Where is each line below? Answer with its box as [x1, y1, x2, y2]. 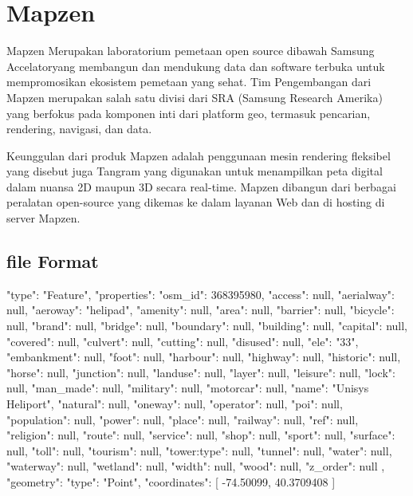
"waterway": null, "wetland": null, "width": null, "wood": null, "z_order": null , [6, 458, 385, 474]
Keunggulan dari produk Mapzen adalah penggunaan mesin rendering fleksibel [6, 147, 391, 163]
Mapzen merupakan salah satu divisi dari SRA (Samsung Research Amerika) [6, 89, 383, 105]
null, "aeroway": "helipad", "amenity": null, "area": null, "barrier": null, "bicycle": [6, 301, 395, 318]
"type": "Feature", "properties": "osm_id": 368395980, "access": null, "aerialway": [6, 285, 395, 302]
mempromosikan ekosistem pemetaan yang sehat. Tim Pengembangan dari [6, 73, 372, 90]
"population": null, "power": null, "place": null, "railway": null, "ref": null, [6, 411, 359, 427]
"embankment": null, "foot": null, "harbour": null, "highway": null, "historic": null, [6, 348, 401, 365]
